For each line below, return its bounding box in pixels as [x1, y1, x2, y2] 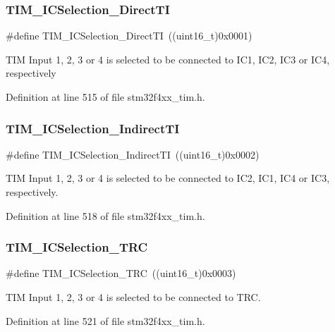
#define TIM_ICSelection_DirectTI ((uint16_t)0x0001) [6, 28, 252, 43]
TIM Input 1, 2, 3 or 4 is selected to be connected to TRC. [6, 290, 261, 304]
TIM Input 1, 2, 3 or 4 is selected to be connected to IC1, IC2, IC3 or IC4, [6, 51, 330, 66]
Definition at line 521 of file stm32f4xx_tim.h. [6, 313, 205, 328]
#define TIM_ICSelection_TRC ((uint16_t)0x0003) [6, 266, 236, 281]
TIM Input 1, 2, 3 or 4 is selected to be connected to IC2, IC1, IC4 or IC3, [6, 171, 330, 185]
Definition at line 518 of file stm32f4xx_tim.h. [6, 208, 205, 223]
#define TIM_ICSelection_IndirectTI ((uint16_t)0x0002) [6, 147, 260, 161]
